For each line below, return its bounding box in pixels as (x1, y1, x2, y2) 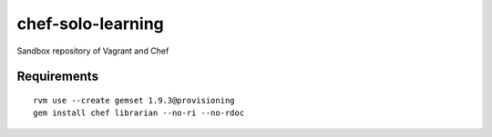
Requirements (16, 69, 99, 84)
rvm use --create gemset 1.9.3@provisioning (33, 95, 236, 105)
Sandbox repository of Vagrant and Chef (16, 45, 169, 56)
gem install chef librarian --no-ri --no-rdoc (33, 108, 245, 118)
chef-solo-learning (16, 14, 164, 34)
